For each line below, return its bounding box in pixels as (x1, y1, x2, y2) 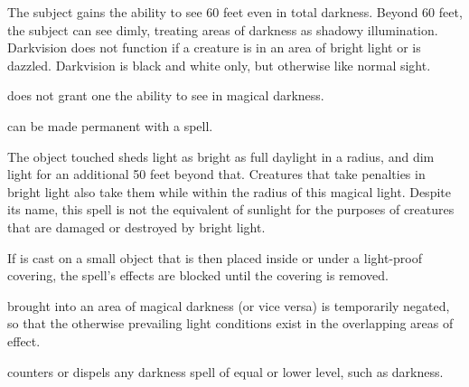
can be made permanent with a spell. (7, 116, 213, 135)
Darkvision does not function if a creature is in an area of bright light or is (7, 38, 421, 57)
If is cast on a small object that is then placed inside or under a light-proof (7, 248, 423, 267)
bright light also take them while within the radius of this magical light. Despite (7, 182, 451, 201)
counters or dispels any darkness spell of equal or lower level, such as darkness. (7, 362, 444, 381)
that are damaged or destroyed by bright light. (7, 217, 266, 236)
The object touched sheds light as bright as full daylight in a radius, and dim (7, 146, 435, 165)
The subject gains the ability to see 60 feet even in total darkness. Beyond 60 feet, (7, 3, 463, 21)
